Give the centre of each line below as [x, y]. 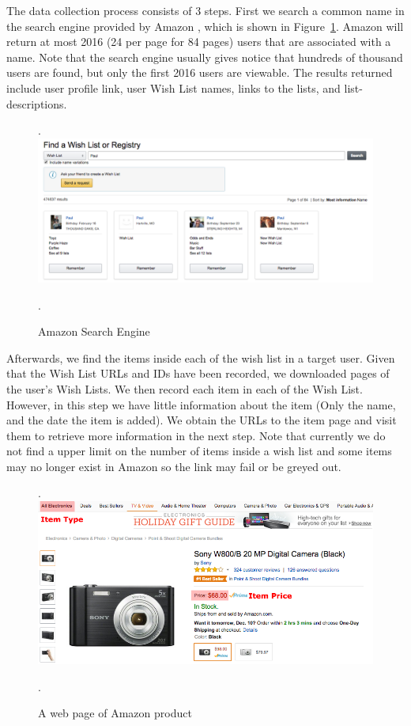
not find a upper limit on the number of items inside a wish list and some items [199, 451]
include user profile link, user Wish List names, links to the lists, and [173, 87]
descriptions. [37, 103]
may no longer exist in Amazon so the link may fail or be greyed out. [174, 466]
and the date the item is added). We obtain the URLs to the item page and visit [202, 420]
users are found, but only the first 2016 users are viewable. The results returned [200, 72]
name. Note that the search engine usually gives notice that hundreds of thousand [205, 57]
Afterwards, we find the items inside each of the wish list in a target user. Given [201, 357]
